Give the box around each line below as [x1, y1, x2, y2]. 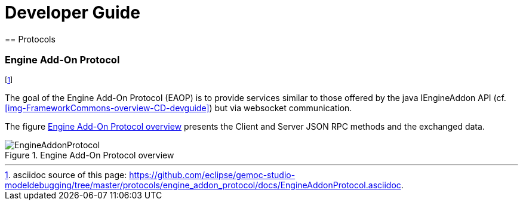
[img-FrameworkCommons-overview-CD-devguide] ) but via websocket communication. [5, 102, 352, 113]
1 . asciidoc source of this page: [5, 169, 127, 180]
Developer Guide [5, 2, 140, 23]
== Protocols [5, 33, 56, 44]
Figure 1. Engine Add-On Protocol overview [5, 149, 174, 160]
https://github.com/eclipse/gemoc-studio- [129, 169, 296, 180]
